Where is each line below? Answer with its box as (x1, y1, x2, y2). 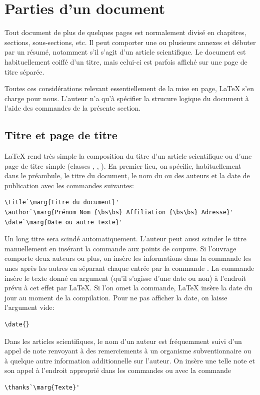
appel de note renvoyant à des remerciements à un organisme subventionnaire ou (4, 345, 251, 356)
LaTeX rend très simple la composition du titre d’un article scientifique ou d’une (4, 151, 252, 161)
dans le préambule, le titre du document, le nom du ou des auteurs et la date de (4, 170, 250, 181)
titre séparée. (4, 66, 44, 77)
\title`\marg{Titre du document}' (4, 199, 119, 206)
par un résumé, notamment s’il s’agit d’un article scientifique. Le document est (4, 47, 246, 57)
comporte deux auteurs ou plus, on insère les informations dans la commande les (4, 253, 251, 263)
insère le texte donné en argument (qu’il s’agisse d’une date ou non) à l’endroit (4, 272, 246, 283)
